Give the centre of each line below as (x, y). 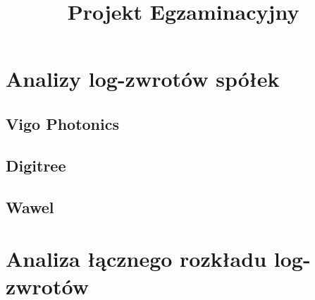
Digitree (36, 165)
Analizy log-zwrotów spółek (143, 79)
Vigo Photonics (62, 123)
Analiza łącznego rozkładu (136, 259)
